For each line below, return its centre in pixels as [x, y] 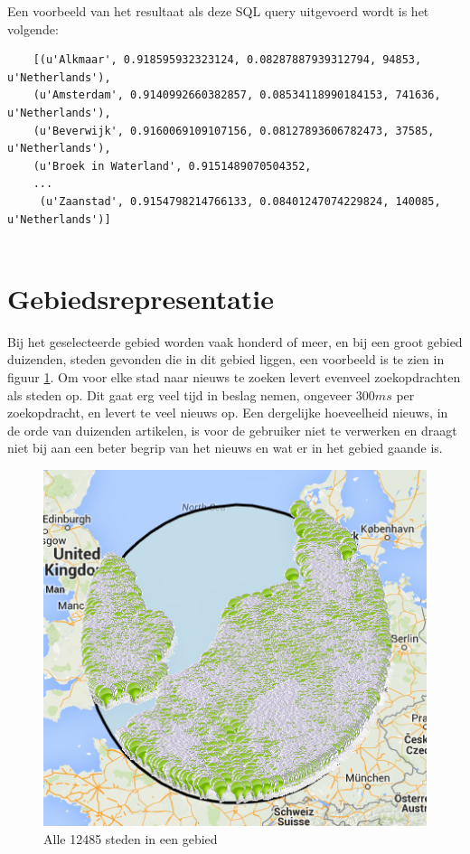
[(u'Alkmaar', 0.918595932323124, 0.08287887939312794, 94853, [227, 60]
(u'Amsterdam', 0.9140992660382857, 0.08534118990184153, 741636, [237, 95]
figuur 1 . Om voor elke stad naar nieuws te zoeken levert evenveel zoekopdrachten [234, 377]
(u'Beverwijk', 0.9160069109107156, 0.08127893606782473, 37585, [234, 131]
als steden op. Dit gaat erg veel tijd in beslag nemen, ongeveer [180, 394]
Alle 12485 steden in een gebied [131, 838]
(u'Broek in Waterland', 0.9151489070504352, [172, 166]
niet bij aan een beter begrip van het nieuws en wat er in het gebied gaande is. [225, 448]
